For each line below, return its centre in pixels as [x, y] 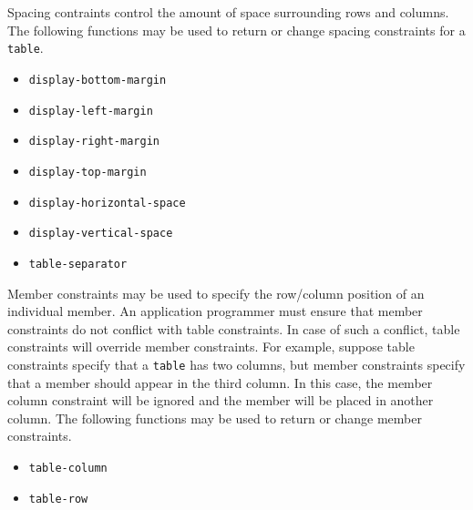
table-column [68, 468]
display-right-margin [94, 142]
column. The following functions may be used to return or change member [215, 418]
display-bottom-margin [98, 80]
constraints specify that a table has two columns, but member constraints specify [236, 364]
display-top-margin [87, 172]
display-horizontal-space [107, 203]
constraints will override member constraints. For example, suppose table [211, 347]
